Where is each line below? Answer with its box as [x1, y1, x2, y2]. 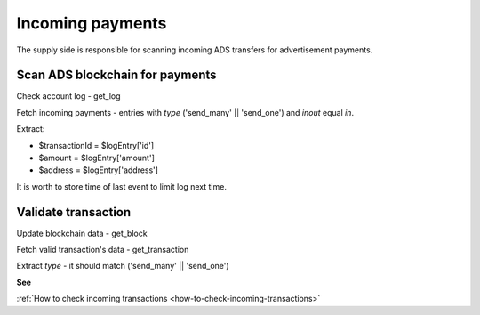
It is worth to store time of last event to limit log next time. [16, 181, 227, 191]
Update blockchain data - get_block [16, 228, 148, 238]
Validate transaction [16, 205, 132, 220]
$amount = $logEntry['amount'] [38, 152, 156, 164]
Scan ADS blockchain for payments [16, 68, 217, 83]
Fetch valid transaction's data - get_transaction [16, 245, 189, 255]
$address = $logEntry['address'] [38, 165, 159, 175]
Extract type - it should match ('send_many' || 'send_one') [16, 261, 230, 271]
